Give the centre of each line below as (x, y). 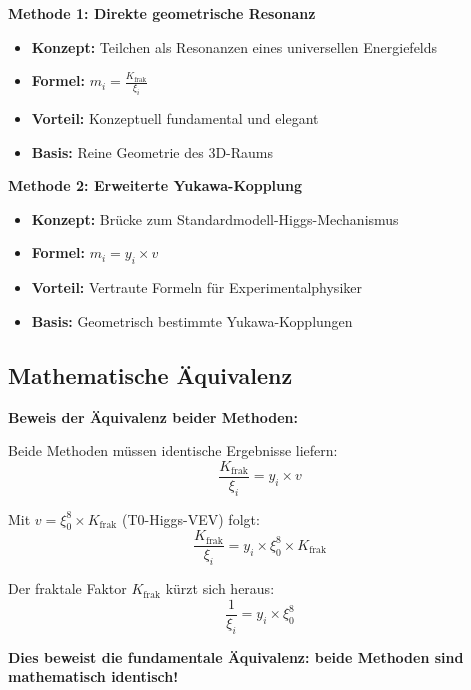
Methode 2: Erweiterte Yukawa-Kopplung (155, 185)
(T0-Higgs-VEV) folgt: (190, 518)
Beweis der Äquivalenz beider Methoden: (153, 416)
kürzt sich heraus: (220, 588)
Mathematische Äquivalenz (150, 374)
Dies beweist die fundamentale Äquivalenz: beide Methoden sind (236, 656)
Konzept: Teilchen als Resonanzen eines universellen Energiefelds (234, 46)
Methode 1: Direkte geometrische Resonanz (162, 13)
